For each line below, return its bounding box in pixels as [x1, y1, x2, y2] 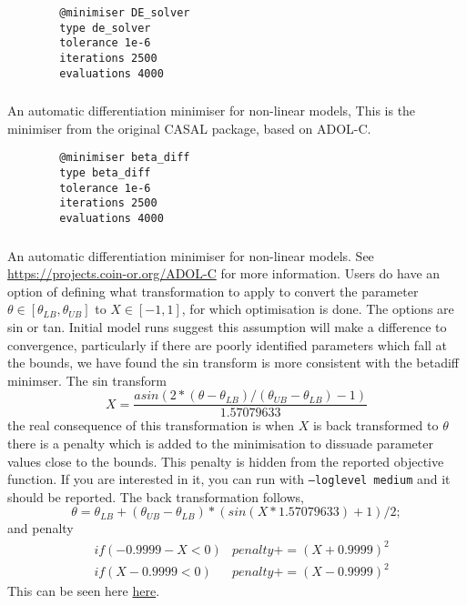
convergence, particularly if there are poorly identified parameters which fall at [7, 335, 448, 354]
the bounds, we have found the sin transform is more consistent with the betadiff [7, 353, 460, 372]
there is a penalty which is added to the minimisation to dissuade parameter [7, 434, 433, 452]
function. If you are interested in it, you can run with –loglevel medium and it [7, 469, 451, 489]
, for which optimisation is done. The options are [181, 299, 454, 318]
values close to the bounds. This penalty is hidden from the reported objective [7, 451, 444, 470]
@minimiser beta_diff [59, 151, 190, 165]
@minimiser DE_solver [59, 6, 190, 19]
